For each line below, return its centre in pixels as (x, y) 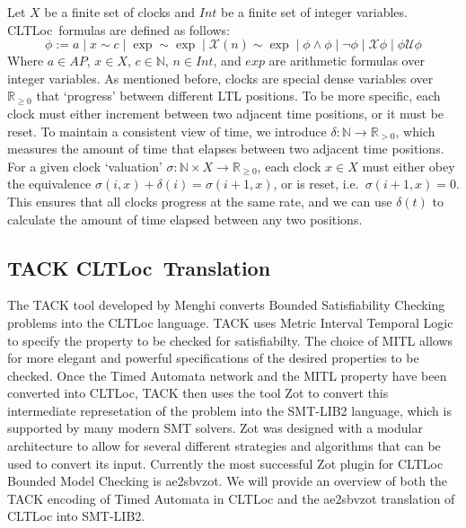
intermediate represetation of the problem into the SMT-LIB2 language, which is (229, 410)
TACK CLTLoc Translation (139, 267)
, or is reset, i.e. (316, 184)
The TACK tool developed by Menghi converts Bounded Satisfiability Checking (226, 305)
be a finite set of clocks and (120, 12)
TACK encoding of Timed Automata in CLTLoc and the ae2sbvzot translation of (231, 498)
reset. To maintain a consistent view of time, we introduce (167, 131)
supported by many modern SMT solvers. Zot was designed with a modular (215, 428)
